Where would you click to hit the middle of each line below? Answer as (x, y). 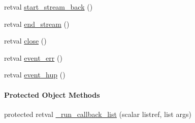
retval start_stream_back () (48, 7)
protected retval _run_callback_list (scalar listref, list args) (98, 114)
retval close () (25, 41)
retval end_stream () (37, 24)
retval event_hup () (35, 75)
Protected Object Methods (52, 94)
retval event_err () (33, 57)
